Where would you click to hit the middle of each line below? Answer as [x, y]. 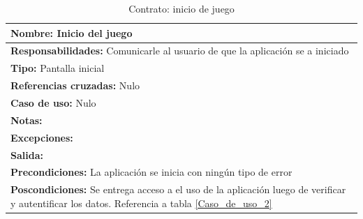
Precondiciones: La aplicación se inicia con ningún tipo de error [151, 172]
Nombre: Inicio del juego [72, 32]
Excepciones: [42, 137]
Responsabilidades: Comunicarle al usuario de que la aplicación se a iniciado [180, 51]
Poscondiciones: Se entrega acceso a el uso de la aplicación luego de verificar [178, 189]
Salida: [27, 154]
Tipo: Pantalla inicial [58, 68]
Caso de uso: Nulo [53, 102]
